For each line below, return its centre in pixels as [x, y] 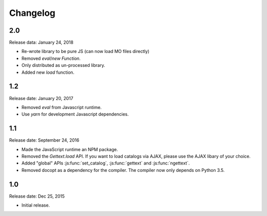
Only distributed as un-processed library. [63, 65]
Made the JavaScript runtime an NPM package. [70, 149]
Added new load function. [48, 72]
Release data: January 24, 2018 [41, 43]
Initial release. [36, 205]
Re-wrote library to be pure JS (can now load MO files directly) [86, 52]
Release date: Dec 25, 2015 [37, 196]
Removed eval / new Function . [51, 58]
